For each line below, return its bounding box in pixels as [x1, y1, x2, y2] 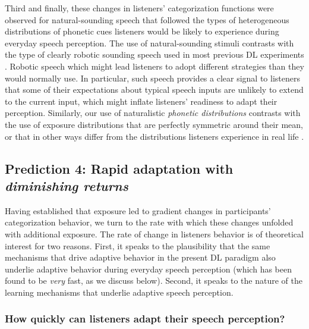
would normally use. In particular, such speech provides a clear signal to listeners [5, 71, 300, 84]
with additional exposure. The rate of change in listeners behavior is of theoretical [5, 227, 304, 240]
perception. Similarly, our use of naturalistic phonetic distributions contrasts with [5, 106, 301, 119]
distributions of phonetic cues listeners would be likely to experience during [5, 25, 279, 37]
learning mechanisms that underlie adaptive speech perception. [5, 286, 234, 298]
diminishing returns [5, 176, 128, 195]
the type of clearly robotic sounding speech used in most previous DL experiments [5, 48, 304, 61]
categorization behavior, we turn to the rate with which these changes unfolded [5, 216, 294, 228]
